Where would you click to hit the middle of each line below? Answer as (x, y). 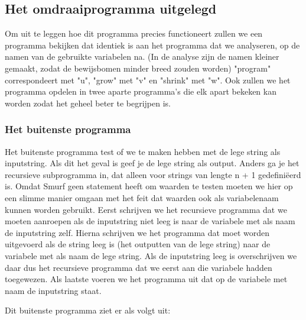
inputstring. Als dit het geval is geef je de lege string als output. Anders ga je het (152, 163)
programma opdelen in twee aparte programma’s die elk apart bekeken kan (141, 91)
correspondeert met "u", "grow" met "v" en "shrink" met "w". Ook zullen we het (148, 80)
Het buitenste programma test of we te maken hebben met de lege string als (143, 151)
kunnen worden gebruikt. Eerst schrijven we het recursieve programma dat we (146, 209)
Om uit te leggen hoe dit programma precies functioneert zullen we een (134, 33)
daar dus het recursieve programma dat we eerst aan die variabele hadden (139, 267)
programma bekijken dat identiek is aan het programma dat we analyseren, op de (152, 45)
